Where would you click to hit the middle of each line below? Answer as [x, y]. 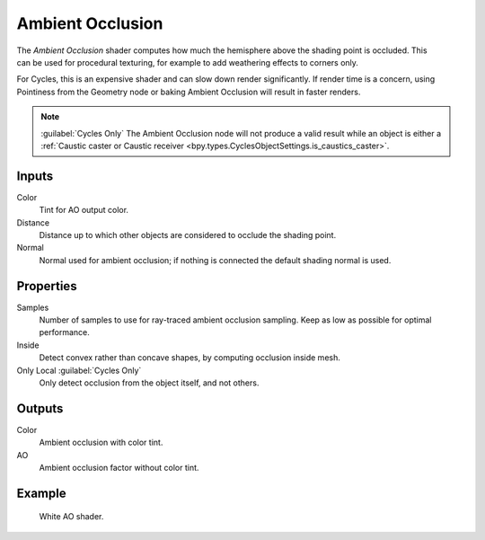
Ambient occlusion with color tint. [101, 443]
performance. [64, 332]
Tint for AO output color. [84, 210]
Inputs [35, 176]
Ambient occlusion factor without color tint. [119, 468]
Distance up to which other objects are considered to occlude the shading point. [188, 235]
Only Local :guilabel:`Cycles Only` [79, 370]
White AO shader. [71, 517]
